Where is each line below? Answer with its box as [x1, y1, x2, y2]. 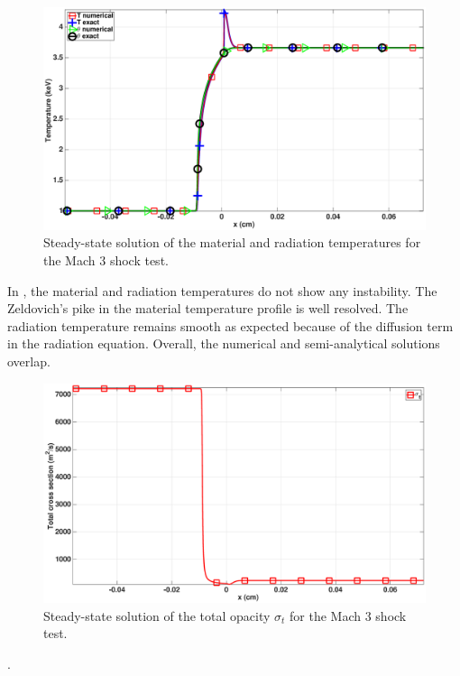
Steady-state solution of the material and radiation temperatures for [43, 233, 421, 252]
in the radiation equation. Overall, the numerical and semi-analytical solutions [7, 334, 440, 353]
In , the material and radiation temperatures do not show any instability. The [7, 281, 437, 300]
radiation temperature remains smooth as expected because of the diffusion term [7, 316, 454, 335]
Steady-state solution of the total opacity [43, 606, 271, 625]
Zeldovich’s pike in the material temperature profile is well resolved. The [7, 299, 409, 318]
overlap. [7, 351, 51, 370]
